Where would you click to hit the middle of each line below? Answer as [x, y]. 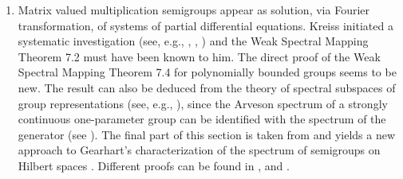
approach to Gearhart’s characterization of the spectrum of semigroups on [199, 150]
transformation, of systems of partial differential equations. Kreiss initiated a [205, 25]
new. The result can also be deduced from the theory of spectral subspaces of [207, 87]
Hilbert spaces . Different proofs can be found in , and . [154, 165]
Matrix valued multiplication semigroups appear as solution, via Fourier [194, 10]
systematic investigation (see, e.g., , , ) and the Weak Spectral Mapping [193, 41]
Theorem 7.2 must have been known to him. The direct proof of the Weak [199, 56]
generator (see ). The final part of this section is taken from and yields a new [207, 134]
